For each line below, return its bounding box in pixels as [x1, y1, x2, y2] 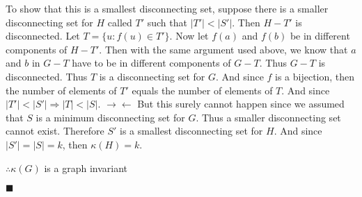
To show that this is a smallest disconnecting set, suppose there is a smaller [6, 1, 329, 15]
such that [147, 15, 187, 29]
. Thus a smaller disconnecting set [196, 110, 341, 124]
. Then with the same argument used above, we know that [99, 42, 348, 56]
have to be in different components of [72, 55, 231, 70]
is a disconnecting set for [99, 69, 205, 83]
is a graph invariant [44, 160, 128, 175]
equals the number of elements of [132, 83, 273, 97]
